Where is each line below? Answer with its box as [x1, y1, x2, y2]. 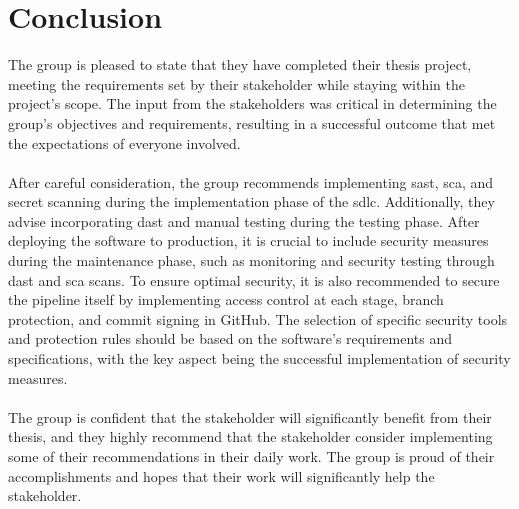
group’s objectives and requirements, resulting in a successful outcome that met [8, 112, 496, 133]
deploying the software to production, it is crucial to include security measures [8, 230, 489, 251]
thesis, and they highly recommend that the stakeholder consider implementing [8, 426, 493, 447]
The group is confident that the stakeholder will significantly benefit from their [8, 406, 492, 427]
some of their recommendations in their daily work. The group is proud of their [8, 446, 495, 466]
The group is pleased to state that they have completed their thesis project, [8, 54, 472, 75]
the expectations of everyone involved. [8, 132, 241, 153]
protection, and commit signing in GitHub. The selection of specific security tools [8, 308, 508, 329]
